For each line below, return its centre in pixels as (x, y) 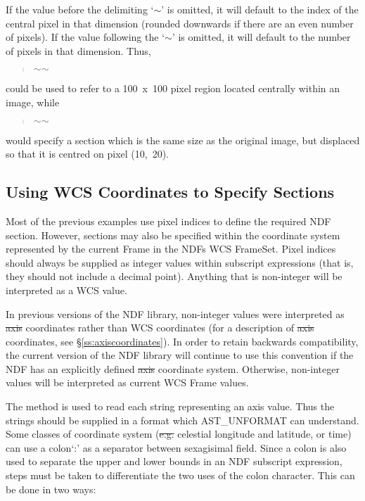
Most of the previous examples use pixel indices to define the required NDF (168, 221)
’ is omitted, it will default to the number (261, 37)
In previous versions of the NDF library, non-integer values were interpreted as (175, 313)
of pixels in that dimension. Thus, (78, 50)
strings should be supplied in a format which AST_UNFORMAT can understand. (182, 420)
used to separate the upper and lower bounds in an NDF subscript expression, (174, 461)
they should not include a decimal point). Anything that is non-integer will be (174, 276)
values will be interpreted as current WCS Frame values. (127, 382)
